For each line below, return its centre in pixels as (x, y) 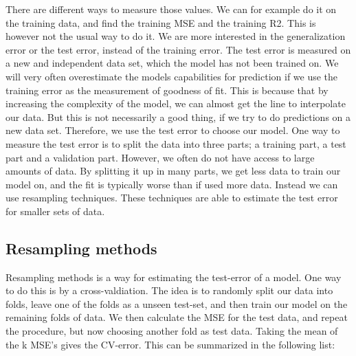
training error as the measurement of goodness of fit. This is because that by (167, 90)
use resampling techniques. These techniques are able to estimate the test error (172, 198)
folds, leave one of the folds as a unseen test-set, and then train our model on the (177, 303)
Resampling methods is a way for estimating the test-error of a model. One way (174, 277)
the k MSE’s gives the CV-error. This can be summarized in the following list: (170, 344)
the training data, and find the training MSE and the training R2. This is (161, 22)
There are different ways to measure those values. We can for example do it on (171, 9)
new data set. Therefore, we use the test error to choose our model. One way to (173, 130)
